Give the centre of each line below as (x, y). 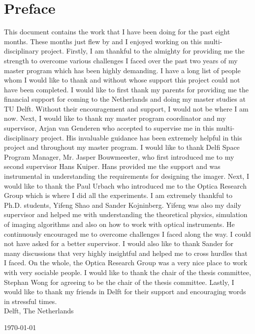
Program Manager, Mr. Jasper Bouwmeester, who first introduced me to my (119, 156)
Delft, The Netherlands (39, 311)
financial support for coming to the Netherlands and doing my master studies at (125, 99)
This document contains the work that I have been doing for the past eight (117, 32)
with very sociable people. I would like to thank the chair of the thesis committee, (127, 272)
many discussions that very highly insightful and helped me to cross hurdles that (126, 253)
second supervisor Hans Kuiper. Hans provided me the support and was (112, 166)
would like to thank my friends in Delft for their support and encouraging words (125, 292)
